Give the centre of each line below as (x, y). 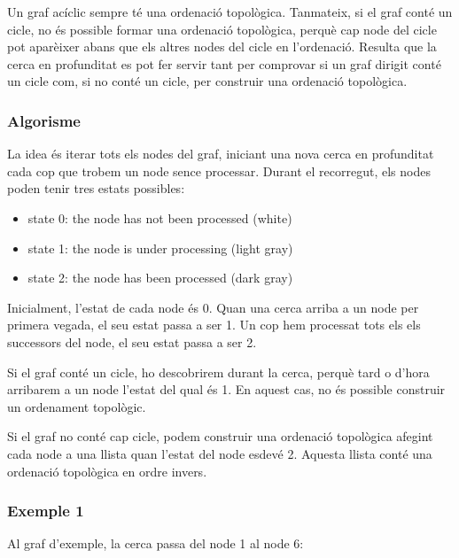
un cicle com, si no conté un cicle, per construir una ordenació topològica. (207, 81)
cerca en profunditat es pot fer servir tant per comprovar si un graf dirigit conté (224, 63)
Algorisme (44, 120)
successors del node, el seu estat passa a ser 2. (132, 341)
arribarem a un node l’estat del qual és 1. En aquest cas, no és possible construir (226, 389)
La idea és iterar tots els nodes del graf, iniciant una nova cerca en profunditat (221, 154)
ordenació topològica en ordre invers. (107, 471)
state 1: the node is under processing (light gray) (160, 248)
